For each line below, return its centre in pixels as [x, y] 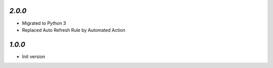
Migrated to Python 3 [44, 23]
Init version [34, 56]
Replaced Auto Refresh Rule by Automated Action [74, 30]
